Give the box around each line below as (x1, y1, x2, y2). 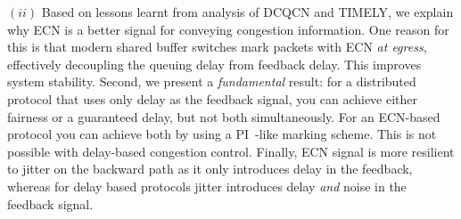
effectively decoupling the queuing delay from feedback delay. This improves (7, 54, 422, 73)
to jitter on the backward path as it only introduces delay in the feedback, (7, 159, 413, 178)
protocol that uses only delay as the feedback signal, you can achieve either (7, 89, 418, 108)
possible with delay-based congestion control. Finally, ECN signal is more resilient (7, 142, 455, 160)
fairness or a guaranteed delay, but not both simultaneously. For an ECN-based (7, 107, 440, 126)
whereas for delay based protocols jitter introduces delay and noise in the (7, 176, 407, 195)
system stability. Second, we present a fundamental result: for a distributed (7, 72, 416, 91)
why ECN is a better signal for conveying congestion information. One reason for (7, 20, 449, 38)
